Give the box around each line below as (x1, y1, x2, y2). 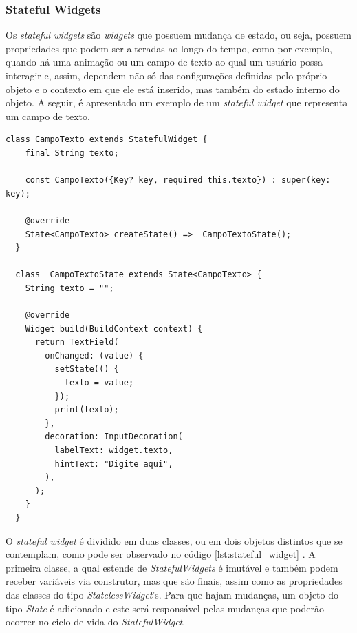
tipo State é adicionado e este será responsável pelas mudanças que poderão (6, 601, 324, 615)
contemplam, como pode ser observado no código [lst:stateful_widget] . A (6, 547, 316, 561)
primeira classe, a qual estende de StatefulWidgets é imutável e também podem (6, 560, 338, 574)
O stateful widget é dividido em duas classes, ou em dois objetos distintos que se (6, 533, 343, 547)
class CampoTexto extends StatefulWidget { (6, 134, 208, 145)
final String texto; (25, 148, 119, 158)
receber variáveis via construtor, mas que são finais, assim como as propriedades (6, 574, 343, 588)
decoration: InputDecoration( (45, 432, 183, 442)
